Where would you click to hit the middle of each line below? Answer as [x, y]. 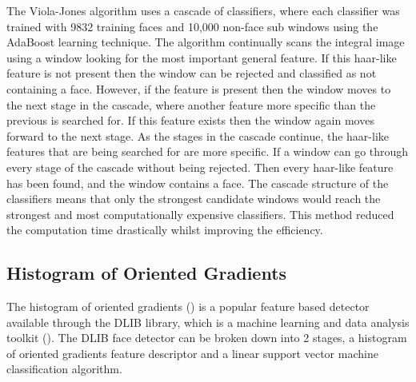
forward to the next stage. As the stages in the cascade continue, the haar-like [198, 135]
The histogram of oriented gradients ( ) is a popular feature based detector [188, 306]
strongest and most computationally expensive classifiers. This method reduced [200, 214]
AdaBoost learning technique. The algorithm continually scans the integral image [206, 42]
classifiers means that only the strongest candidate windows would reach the [194, 199]
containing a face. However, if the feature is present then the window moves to [199, 88]
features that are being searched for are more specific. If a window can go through [208, 151]
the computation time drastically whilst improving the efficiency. [165, 230]
